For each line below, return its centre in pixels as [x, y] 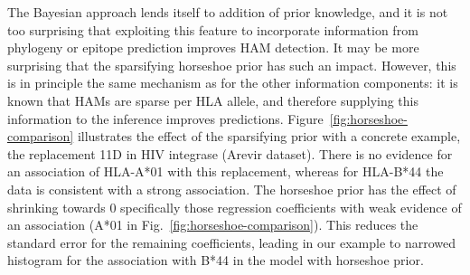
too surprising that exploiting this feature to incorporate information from [213, 29]
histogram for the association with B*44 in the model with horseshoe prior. [216, 260]
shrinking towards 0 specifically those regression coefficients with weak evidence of [235, 207]
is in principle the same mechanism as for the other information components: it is [233, 83]
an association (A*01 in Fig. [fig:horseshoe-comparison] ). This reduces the [213, 225]
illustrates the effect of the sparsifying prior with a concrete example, [269, 136]
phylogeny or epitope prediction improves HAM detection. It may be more [213, 47]
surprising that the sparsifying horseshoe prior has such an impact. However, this [232, 65]
